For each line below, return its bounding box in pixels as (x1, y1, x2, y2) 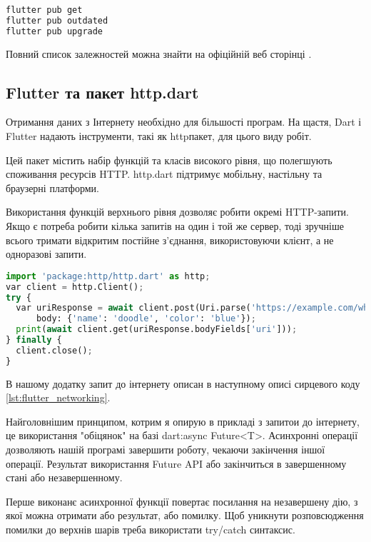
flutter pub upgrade (6, 26, 103, 36)
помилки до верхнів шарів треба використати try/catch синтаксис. (6, 521, 295, 536)
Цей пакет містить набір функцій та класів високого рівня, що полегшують (6, 152, 332, 167)
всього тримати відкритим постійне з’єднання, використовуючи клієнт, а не (6, 232, 334, 247)
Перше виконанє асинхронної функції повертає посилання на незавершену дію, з (6, 493, 358, 508)
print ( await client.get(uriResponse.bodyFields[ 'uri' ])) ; (16, 324, 298, 335)
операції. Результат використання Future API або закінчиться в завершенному (6, 456, 347, 471)
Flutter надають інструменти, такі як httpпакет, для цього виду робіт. (6, 129, 312, 144)
